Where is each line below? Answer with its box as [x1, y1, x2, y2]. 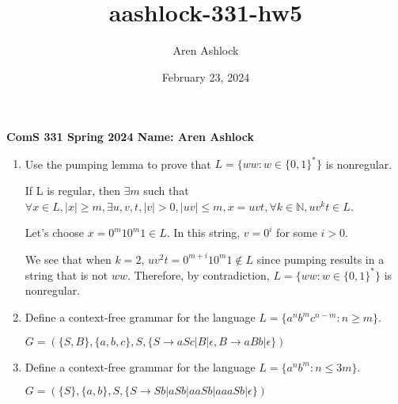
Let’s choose [25, 224, 85, 241]
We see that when [25, 250, 112, 267]
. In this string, [166, 224, 241, 241]
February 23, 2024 [161, 68, 250, 85]
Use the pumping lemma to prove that [25, 155, 211, 172]
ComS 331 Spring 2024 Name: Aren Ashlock [6, 128, 254, 145]
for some [276, 224, 317, 241]
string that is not [25, 266, 108, 283]
